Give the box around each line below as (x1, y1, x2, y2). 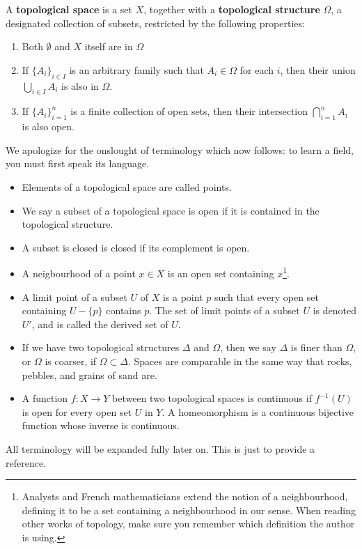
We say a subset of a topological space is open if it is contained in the (22, 203, 320, 217)
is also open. (22, 119, 75, 134)
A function (22, 391, 68, 405)
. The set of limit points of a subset (149, 303, 300, 318)
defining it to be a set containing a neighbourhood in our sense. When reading (22, 502, 356, 517)
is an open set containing (167, 265, 274, 280)
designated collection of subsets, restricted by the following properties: (6, 15, 305, 30)
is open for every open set (22, 404, 132, 419)
